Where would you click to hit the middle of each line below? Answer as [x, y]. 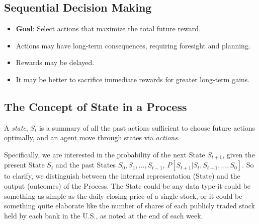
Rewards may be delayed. [55, 62]
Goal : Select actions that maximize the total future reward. [108, 29]
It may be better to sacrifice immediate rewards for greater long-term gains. [133, 79]
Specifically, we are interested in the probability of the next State [105, 154]
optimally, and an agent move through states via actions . [92, 137]
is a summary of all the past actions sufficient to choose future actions [147, 127]
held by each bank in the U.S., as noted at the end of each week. [104, 215]
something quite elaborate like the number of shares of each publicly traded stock [130, 206]
